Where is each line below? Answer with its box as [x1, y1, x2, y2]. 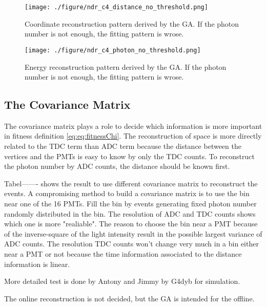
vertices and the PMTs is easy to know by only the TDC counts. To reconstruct [4, 150, 255, 161]
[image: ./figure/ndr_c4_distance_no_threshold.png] [25, 4, 208, 11]
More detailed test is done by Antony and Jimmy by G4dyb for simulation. [4, 276, 240, 286]
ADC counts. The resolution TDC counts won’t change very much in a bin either [4, 238, 259, 249]
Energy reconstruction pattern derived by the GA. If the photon [25, 61, 227, 72]
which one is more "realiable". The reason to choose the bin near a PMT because [4, 218, 258, 229]
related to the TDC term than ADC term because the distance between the [4, 141, 241, 151]
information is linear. [4, 258, 70, 269]
